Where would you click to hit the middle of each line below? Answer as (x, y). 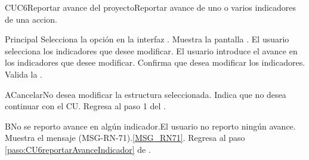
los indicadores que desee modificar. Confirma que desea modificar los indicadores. (155, 62)
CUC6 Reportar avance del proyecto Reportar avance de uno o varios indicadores (151, 7)
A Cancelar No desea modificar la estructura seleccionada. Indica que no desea (146, 94)
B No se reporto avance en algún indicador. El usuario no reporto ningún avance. (150, 126)
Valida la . (24, 74)
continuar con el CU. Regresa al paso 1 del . (85, 106)
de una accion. (31, 19)
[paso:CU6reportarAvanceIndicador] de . (78, 149)
